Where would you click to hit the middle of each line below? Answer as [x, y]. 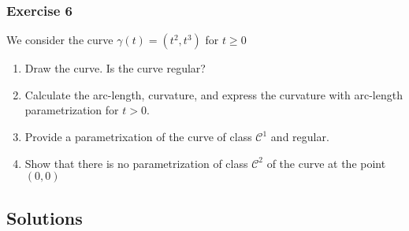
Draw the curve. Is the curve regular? [115, 68]
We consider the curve [60, 40]
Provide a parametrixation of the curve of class [138, 136]
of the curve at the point [326, 163]
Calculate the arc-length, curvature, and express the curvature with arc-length [214, 94]
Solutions [45, 217]
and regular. [300, 136]
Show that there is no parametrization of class [136, 163]
